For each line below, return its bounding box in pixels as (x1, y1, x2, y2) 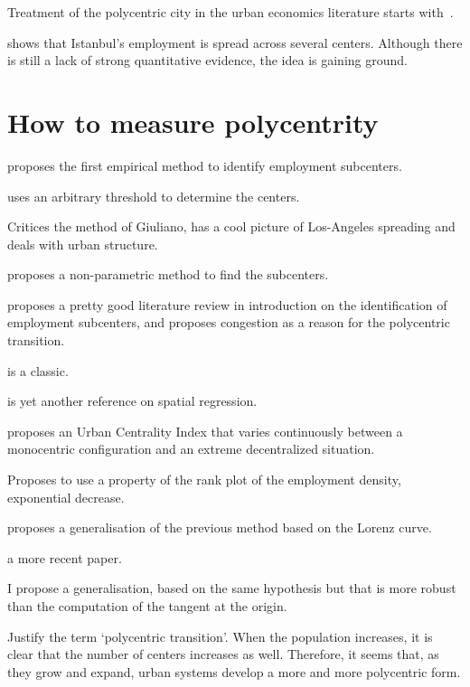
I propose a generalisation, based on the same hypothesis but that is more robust (7, 579, 456, 598)
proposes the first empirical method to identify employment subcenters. (7, 155, 402, 174)
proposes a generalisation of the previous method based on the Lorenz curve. (7, 518, 432, 537)
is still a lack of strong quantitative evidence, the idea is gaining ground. (7, 51, 408, 70)
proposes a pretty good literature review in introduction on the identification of (7, 295, 447, 314)
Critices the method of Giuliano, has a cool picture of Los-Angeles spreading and (7, 217, 456, 236)
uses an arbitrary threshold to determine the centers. (7, 186, 300, 205)
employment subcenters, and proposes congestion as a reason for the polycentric (7, 313, 450, 332)
